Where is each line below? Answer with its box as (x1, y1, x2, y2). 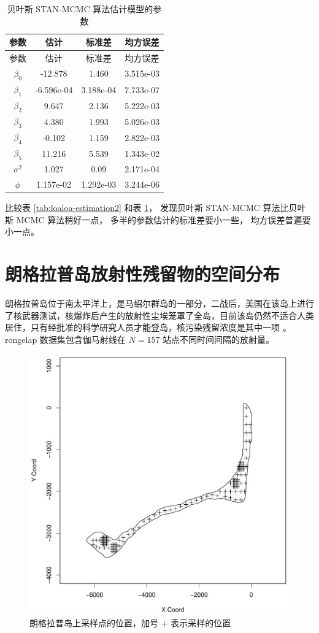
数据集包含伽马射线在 (39, 332, 126, 345)
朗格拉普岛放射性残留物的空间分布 (5, 261, 280, 286)
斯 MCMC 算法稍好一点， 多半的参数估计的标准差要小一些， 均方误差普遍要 (5, 213, 311, 226)
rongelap (5, 332, 37, 345)
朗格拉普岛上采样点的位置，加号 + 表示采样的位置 (29, 616, 231, 629)
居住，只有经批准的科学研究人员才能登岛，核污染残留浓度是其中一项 (5, 321, 280, 334)
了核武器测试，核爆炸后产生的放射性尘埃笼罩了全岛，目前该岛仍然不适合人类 (5, 309, 314, 321)
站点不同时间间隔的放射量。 (163, 332, 275, 345)
